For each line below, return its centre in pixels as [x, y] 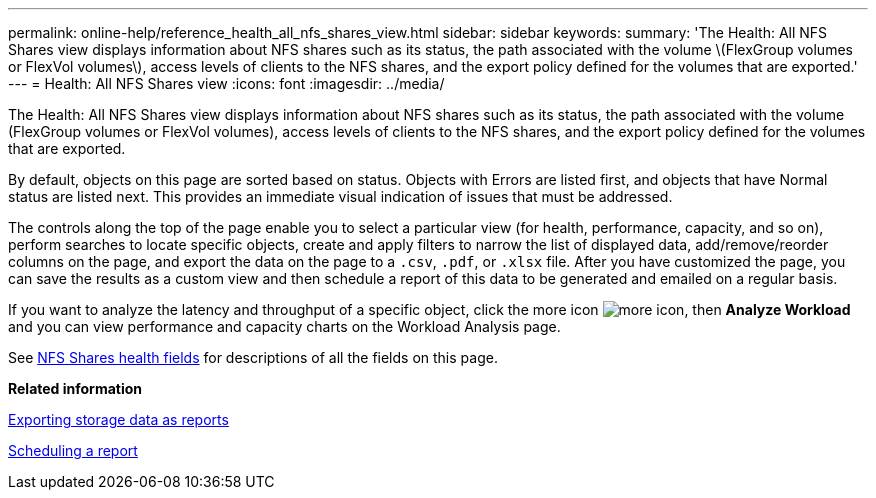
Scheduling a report [73, 450]
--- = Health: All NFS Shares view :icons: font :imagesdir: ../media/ [226, 83]
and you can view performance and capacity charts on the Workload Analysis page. [284, 326]
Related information [75, 388]
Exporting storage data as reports [118, 419]
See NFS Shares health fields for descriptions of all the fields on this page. [253, 357]
